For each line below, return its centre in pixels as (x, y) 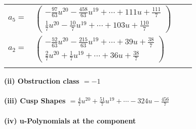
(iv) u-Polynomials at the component (70, 120)
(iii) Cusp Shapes (35, 101)
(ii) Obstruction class (42, 80)
